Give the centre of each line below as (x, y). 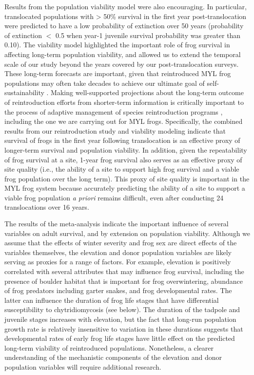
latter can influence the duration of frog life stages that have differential (112, 300)
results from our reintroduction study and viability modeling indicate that (115, 130)
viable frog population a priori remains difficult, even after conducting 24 (114, 197)
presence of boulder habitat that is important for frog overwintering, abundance (124, 281)
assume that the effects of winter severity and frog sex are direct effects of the (121, 243)
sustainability (24, 92)
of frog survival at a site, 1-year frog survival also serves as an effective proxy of (123, 159)
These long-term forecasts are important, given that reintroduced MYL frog (118, 73)
